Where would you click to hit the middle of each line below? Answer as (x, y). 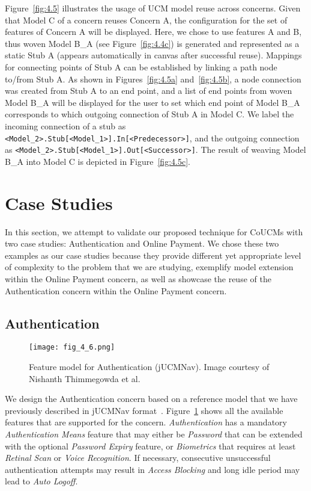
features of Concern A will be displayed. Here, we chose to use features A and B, (153, 32)
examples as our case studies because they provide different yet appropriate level (153, 255)
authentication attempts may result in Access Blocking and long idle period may (152, 469)
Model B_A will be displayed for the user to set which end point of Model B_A (152, 102)
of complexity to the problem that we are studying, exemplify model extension (149, 267)
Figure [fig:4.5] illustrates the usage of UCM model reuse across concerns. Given (153, 8)
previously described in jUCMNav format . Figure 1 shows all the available (144, 410)
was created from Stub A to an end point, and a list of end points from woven (149, 91)
